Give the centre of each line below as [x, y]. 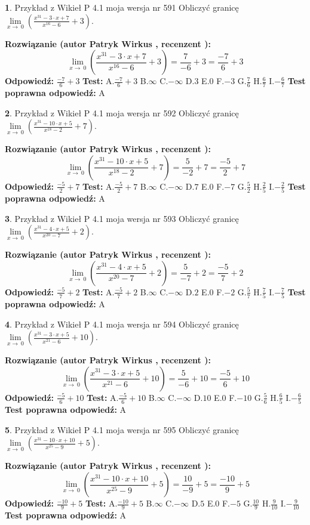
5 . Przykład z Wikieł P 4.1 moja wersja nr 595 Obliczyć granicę [122, 429]
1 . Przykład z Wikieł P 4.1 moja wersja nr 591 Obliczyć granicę [122, 7]
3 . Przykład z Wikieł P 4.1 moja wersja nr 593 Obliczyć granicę [122, 218]
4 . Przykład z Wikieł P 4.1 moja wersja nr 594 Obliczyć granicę [122, 324]
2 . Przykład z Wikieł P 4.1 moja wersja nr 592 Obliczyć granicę [122, 112]
